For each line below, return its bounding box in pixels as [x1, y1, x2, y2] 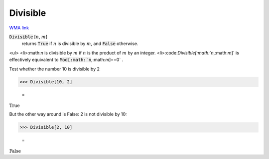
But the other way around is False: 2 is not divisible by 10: [9, 111, 127, 117]
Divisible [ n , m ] [9, 34, 47, 40]
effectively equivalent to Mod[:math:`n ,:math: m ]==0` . [9, 57, 124, 63]
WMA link [9, 25, 29, 31]
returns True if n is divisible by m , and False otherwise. [21, 41, 139, 47]
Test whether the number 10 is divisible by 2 [9, 66, 100, 72]
